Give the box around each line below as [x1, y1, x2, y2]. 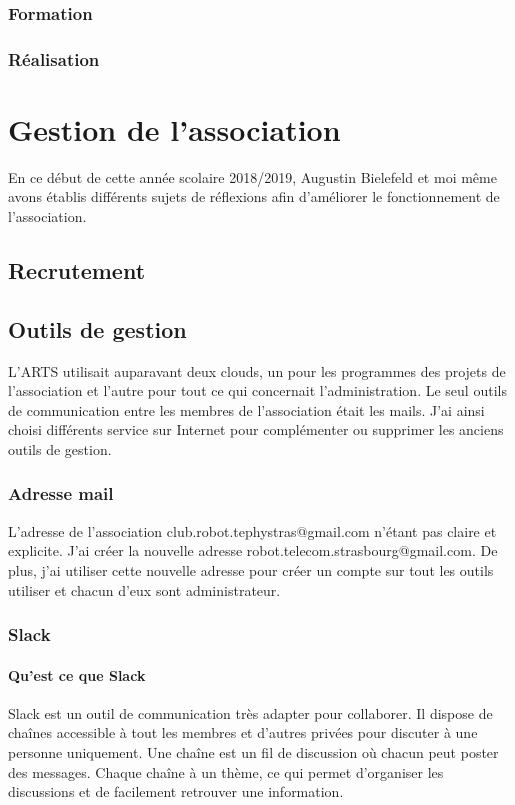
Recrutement [8, 254, 146, 285]
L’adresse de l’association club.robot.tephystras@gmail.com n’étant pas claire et [8, 520, 497, 541]
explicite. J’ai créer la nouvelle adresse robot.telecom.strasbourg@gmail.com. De [8, 540, 498, 561]
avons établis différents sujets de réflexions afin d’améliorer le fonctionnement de [8, 186, 500, 207]
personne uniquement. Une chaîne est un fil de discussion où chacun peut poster [8, 741, 499, 762]
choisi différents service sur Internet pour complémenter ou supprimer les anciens [8, 419, 504, 440]
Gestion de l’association [8, 108, 341, 149]
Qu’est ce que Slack [8, 664, 146, 685]
